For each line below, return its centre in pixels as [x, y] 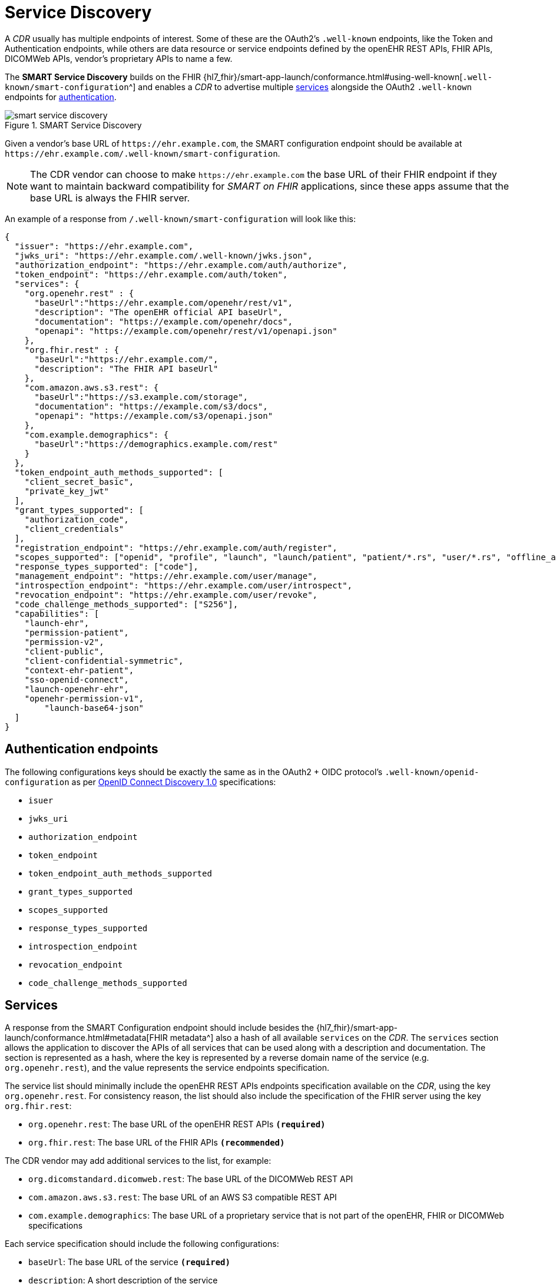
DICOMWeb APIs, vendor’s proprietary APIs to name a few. [119, 58]
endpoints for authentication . [61, 97]
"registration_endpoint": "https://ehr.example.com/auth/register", [176, 547]
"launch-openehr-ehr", [77, 689]
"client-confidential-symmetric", [104, 661]
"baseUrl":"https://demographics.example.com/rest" [156, 444]
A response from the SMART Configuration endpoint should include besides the [159, 1028]
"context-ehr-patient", [79, 670]
